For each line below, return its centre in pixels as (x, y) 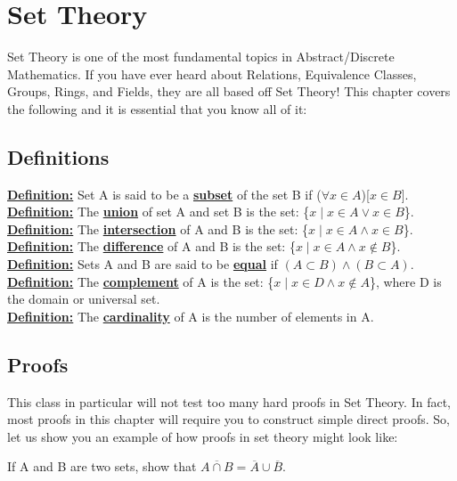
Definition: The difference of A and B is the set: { (151, 246)
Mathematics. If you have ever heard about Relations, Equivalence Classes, (212, 73)
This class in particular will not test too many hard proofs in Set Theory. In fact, (229, 401)
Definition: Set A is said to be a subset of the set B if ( (164, 194)
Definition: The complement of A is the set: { (141, 281)
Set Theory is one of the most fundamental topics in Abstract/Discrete (201, 57)
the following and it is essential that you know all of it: (157, 108)
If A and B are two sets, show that (102, 466)
